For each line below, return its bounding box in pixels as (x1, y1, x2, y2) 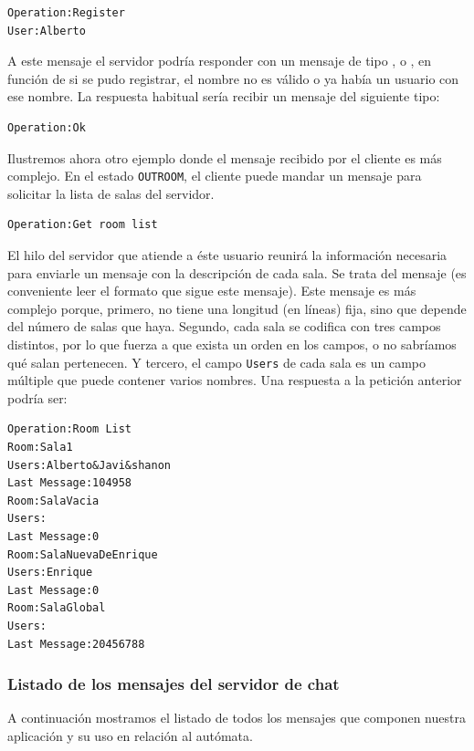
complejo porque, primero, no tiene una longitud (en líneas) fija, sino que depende (7, 298, 467, 318)
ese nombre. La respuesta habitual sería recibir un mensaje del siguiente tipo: (7, 87, 440, 106)
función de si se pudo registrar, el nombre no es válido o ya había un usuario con (7, 68, 459, 88)
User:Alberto (7, 24, 86, 37)
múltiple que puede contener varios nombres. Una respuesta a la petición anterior (7, 370, 462, 390)
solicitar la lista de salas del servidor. (7, 183, 215, 203)
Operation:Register (7, 6, 125, 19)
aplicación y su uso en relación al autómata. (7, 725, 253, 745)
